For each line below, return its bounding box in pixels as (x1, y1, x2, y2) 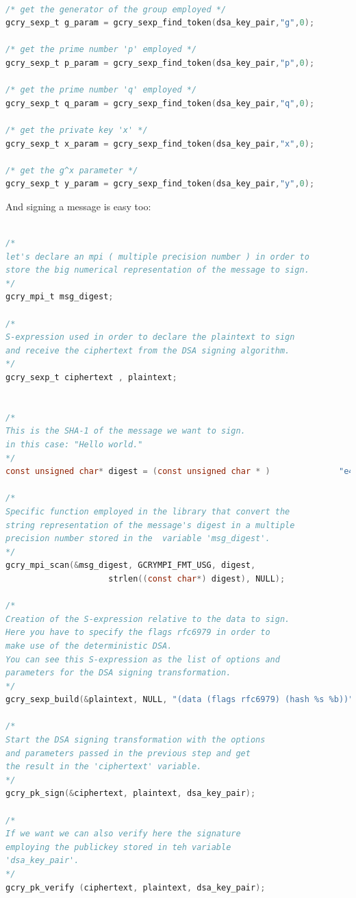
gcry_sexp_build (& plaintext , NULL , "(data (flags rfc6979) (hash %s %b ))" (5, 695, 354, 705)
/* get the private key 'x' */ (5, 125, 148, 135)
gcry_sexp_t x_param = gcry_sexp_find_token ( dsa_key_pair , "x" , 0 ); (5, 138, 315, 149)
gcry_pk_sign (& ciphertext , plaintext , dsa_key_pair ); (5, 788, 256, 799)
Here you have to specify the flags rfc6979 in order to (5, 627, 270, 638)
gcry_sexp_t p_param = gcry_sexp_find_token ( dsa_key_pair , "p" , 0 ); (5, 58, 315, 68)
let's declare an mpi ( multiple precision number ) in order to (5, 251, 309, 262)
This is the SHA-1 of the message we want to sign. (5, 426, 246, 436)
